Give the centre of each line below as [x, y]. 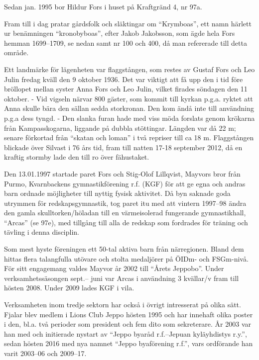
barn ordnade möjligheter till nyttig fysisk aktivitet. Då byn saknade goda [117, 193]
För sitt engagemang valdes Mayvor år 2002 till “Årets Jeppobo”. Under [114, 268]
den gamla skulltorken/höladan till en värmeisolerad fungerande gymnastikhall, [125, 213]
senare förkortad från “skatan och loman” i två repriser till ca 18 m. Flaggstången [129, 137]
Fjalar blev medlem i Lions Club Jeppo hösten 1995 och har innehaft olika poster [129, 314]
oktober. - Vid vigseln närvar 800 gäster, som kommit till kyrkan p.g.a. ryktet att [129, 98]
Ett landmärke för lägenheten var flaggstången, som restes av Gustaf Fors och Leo [129, 69]
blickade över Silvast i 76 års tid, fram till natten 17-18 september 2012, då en [123, 147]
